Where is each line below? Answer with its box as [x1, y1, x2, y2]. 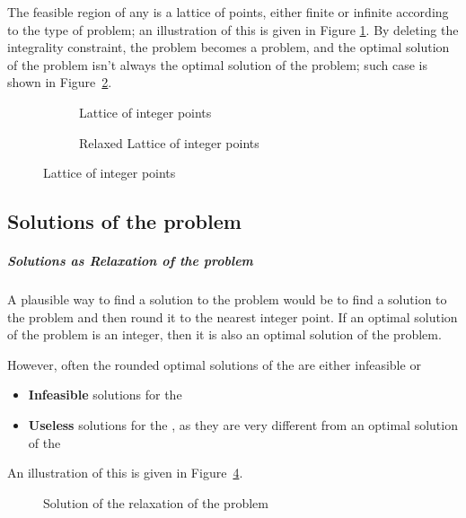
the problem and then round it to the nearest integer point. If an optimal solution [7, 307, 458, 326]
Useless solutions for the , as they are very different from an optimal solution [28, 416, 458, 435]
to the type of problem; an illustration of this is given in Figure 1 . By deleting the [7, 20, 459, 39]
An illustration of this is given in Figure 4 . [7, 463, 243, 482]
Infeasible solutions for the [28, 385, 182, 404]
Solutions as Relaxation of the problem [7, 251, 253, 270]
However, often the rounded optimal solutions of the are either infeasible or [7, 355, 421, 373]
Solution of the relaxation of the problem [43, 493, 268, 512]
